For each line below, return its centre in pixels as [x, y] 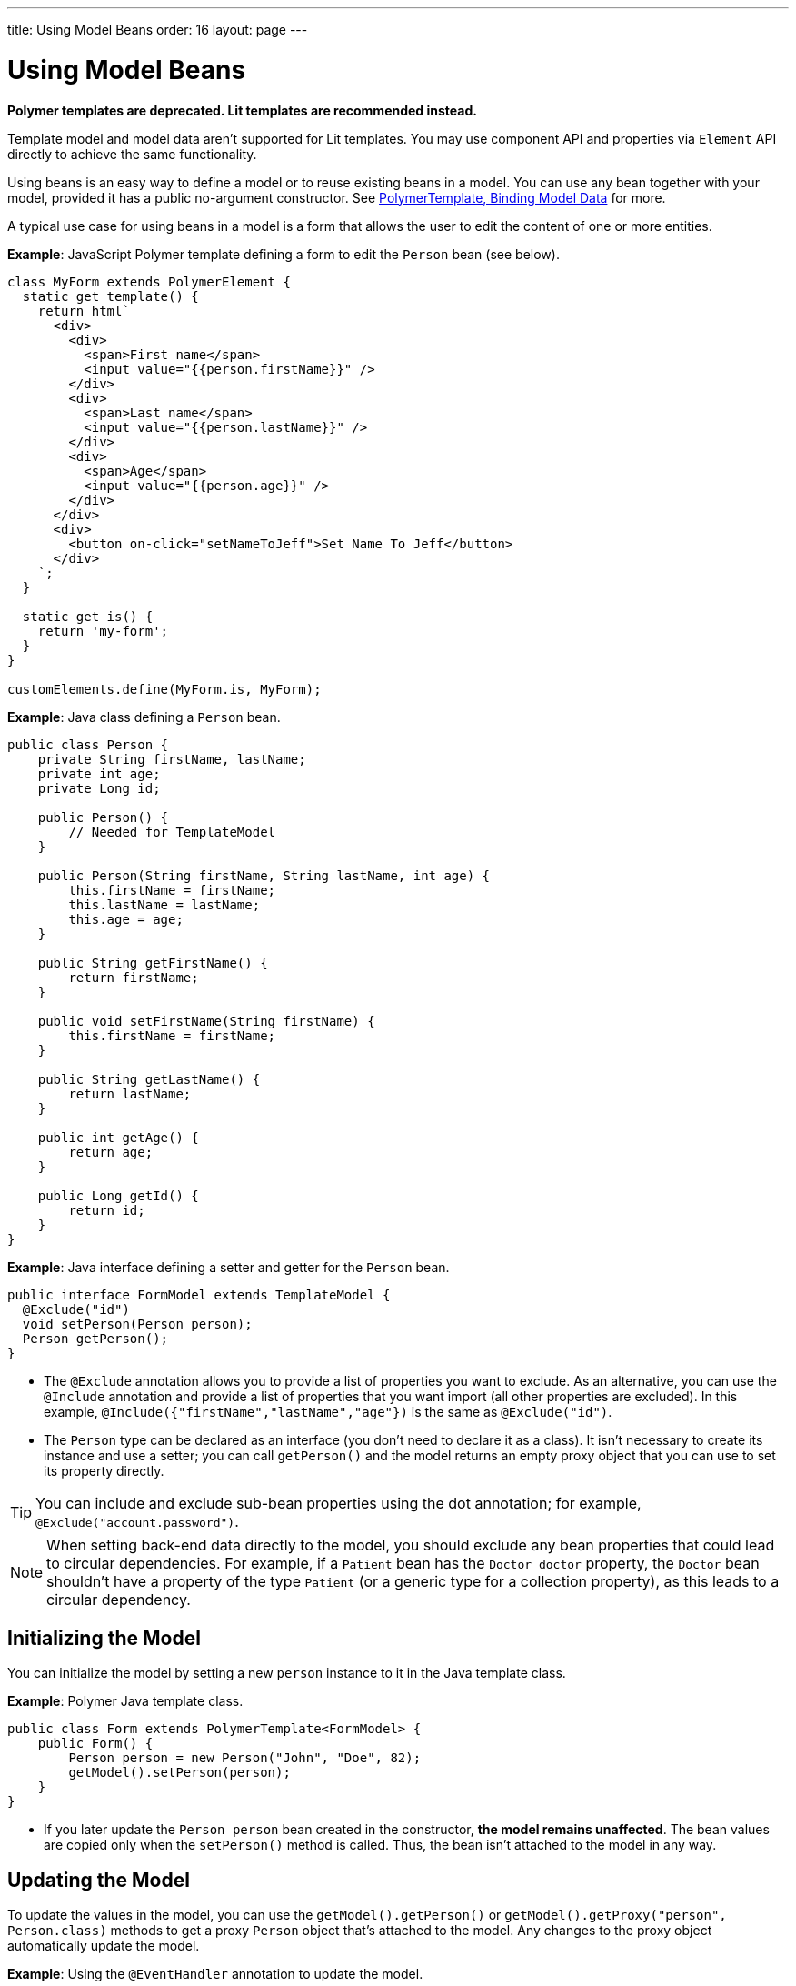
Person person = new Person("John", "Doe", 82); [245, 1758]
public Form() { [95, 1744]
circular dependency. [119, 1599]
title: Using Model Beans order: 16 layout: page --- [158, 30]
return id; [107, 1210]
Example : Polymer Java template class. [125, 1701]
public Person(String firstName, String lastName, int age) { [264, 875]
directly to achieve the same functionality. [132, 154]
